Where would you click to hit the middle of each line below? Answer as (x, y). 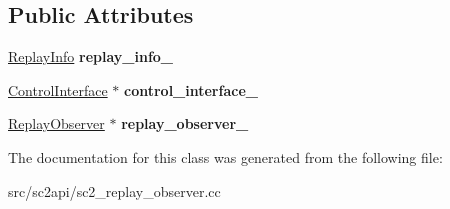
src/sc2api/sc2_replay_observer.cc (114, 190)
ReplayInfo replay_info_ (91, 56)
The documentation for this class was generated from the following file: (225, 156)
